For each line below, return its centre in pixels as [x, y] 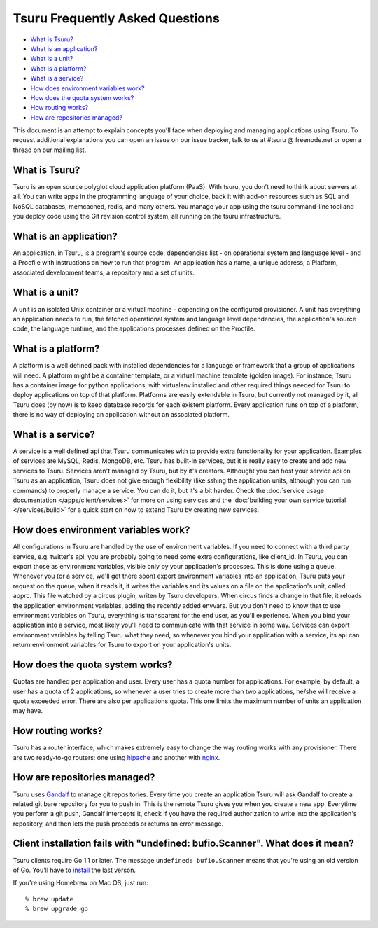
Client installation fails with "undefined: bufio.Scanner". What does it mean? [184, 844]
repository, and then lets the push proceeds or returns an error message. [118, 824]
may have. [28, 711]
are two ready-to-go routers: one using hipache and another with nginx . [117, 757]
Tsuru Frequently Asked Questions [116, 18]
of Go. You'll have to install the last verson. [75, 870]
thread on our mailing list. [50, 150]
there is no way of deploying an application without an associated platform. [121, 415]
